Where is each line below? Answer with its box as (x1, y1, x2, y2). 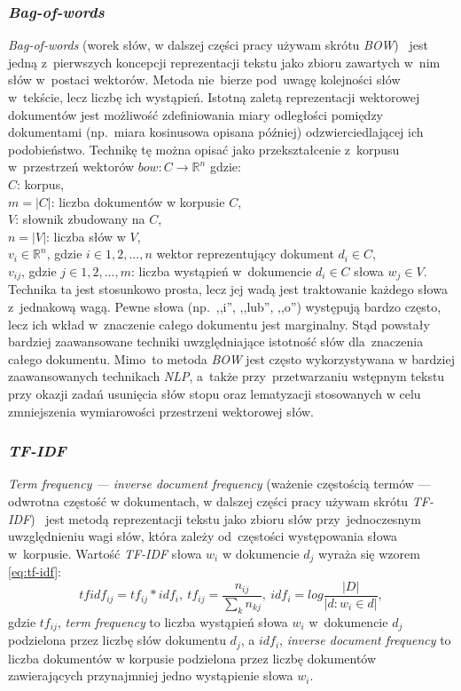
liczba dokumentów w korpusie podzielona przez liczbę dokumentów (8, 648, 377, 667)
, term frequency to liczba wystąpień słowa (57, 612, 288, 631)
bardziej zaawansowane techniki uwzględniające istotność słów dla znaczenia (8, 332, 424, 351)
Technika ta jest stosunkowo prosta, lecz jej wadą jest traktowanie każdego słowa (8, 280, 448, 298)
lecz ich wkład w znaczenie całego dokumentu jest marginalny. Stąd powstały (8, 314, 430, 333)
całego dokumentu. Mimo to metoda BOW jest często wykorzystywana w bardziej (8, 349, 455, 368)
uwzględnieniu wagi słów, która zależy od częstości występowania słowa (8, 527, 398, 545)
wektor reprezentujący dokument (156, 244, 334, 263)
